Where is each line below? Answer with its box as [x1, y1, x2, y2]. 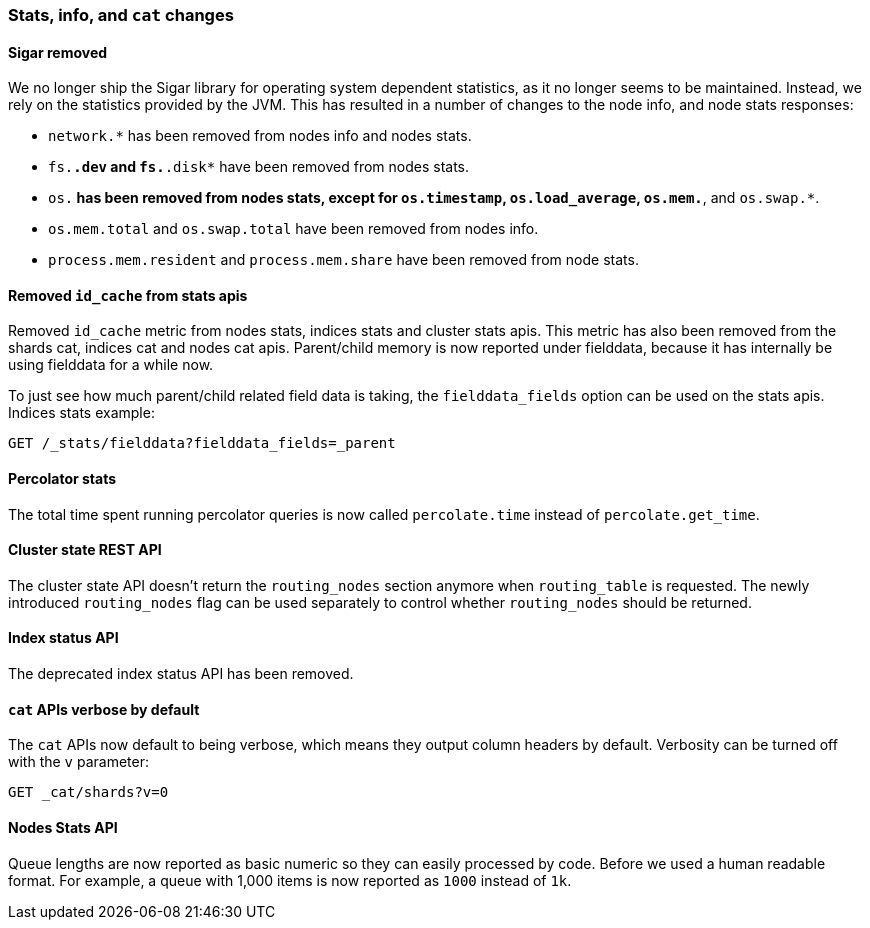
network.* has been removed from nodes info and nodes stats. [48, 127, 472, 145]
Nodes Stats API [8, 818, 118, 836]
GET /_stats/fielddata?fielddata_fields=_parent [8, 435, 396, 452]
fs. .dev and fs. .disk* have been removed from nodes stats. [48, 158, 470, 176]
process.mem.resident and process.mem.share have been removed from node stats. [48, 251, 639, 269]
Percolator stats [8, 470, 117, 488]
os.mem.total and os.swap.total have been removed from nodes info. [48, 220, 539, 238]
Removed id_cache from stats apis [8, 286, 248, 304]
